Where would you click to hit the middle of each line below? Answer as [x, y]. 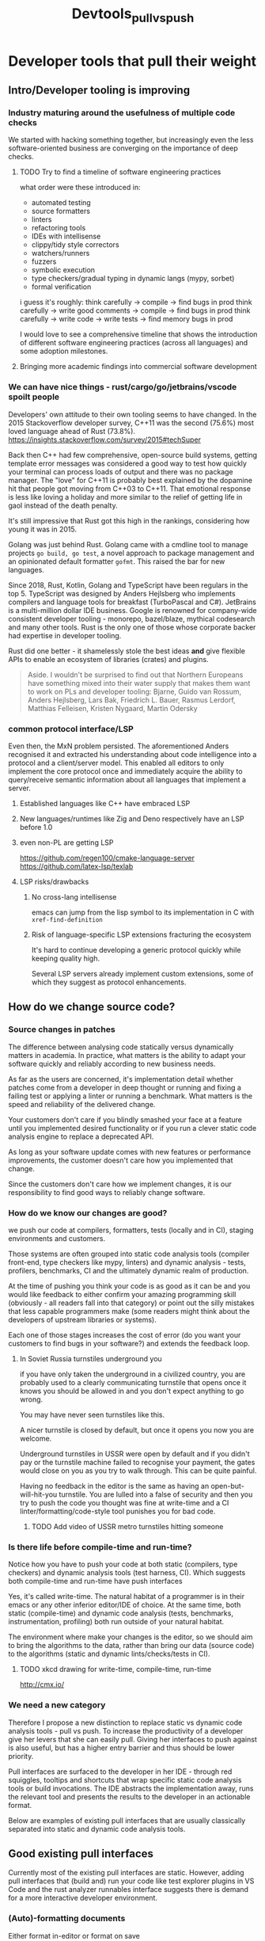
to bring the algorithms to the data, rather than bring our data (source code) [131, 1646]
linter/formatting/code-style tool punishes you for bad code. [117, 1511]
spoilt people [34, 397]
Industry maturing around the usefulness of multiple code [122, 113]
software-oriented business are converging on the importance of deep [123, 148]
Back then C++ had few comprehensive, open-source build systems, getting [133, 455]
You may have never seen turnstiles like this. [92, 1415]
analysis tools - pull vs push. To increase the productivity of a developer [126, 1730]
